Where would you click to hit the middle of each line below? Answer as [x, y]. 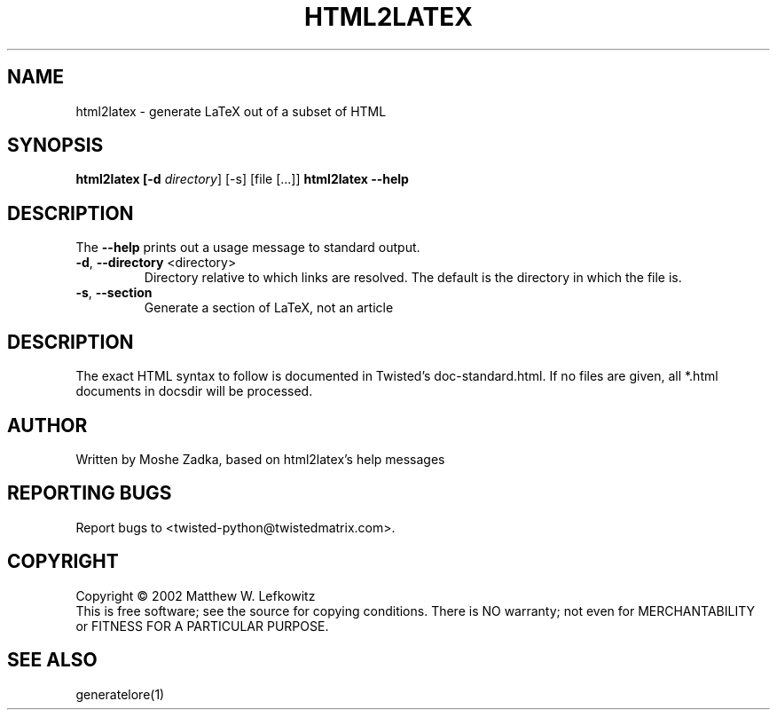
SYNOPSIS [55, 146]
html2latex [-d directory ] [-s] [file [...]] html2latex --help [242, 179]
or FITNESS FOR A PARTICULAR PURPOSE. [202, 626]
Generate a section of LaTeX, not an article [269, 308]
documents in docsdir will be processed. [194, 391]
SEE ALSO [52, 660]
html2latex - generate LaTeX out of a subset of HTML [231, 111]
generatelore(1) [120, 694]
